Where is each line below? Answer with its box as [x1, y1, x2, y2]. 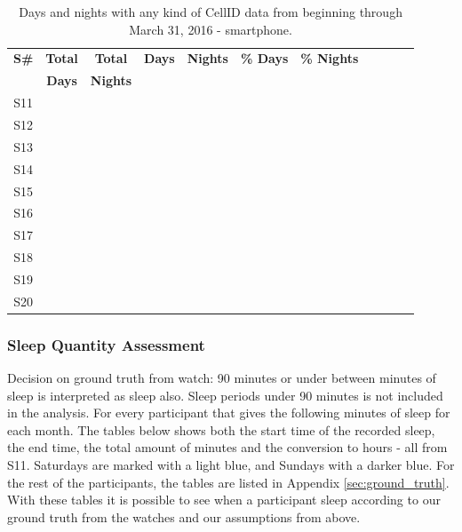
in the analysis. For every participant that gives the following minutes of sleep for [7, 403, 450, 422]
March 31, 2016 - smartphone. [129, 20, 292, 38]
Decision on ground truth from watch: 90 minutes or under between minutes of [7, 369, 436, 387]
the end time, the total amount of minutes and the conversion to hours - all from [7, 438, 448, 457]
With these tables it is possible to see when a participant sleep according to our [7, 490, 441, 509]
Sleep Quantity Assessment [7, 333, 205, 355]
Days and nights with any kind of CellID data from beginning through [19, 3, 402, 20]
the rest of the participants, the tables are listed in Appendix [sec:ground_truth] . [7, 472, 450, 491]
